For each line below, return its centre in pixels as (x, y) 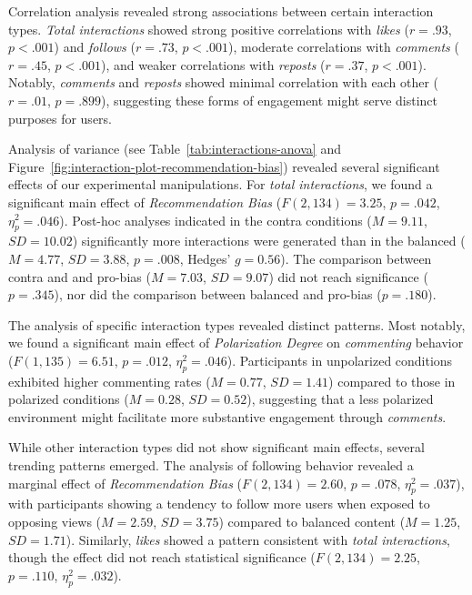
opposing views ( (55, 522)
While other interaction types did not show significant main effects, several (216, 447)
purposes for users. (60, 118)
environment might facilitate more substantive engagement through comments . (227, 416)
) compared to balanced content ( (312, 522)
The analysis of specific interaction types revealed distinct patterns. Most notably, (237, 324)
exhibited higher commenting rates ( (110, 381)
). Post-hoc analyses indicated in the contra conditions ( (216, 220)
